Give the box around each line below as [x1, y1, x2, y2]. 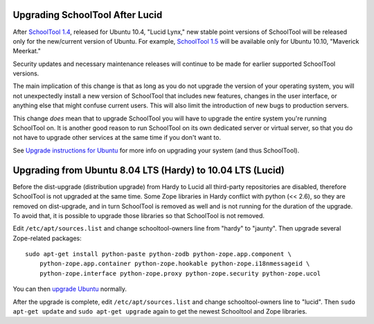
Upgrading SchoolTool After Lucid [12, 9, 163, 21]
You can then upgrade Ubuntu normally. [12, 285, 127, 294]
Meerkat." [12, 47, 41, 55]
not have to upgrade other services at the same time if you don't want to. [12, 134, 222, 142]
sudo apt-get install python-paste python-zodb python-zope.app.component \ [25, 250, 292, 258]
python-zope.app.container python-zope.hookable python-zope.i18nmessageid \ [39, 260, 310, 268]
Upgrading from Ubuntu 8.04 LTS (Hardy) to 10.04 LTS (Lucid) [12, 164, 285, 176]
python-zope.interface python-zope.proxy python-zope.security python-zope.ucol [39, 269, 321, 277]
